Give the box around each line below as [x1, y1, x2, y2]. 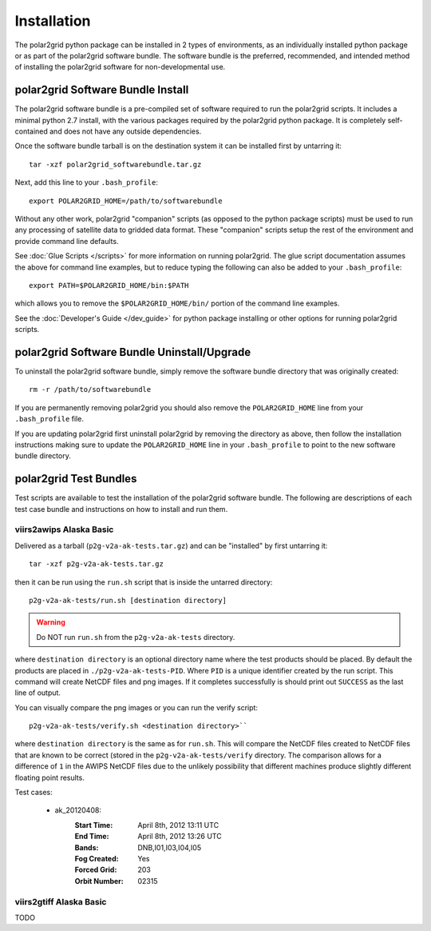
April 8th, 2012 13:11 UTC [137, 820, 219, 829]
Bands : [74, 842, 99, 852]
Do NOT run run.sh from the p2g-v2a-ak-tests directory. [36, 632, 235, 641]
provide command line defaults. [14, 236, 119, 246]
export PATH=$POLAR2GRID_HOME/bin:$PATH [29, 281, 189, 290]
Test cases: [14, 788, 53, 797]
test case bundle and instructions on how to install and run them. [14, 504, 228, 513]
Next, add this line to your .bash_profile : [14, 178, 159, 187]
